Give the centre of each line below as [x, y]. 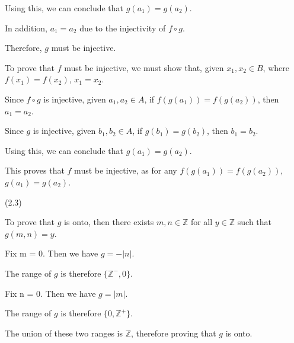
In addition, [26, 28]
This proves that [35, 170]
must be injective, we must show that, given [144, 67]
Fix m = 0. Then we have [52, 253]
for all [202, 222]
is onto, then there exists [109, 222]
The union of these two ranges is [64, 333]
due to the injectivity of [123, 28]
